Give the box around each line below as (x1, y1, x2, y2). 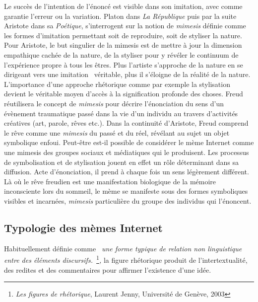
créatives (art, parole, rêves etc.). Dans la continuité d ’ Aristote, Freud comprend (4, 118, 249, 128)
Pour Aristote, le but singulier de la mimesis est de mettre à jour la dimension (4, 40, 242, 50)
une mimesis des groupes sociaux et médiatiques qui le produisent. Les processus (4, 147, 249, 157)
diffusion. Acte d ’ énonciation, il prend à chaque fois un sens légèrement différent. (4, 166, 249, 177)
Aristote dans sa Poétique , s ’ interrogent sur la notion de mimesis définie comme (4, 20, 246, 31)
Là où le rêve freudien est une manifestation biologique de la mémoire (4, 176, 216, 186)
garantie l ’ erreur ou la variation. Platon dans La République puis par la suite (4, 10, 237, 21)
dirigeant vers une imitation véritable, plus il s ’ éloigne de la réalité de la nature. (4, 69, 251, 79)
